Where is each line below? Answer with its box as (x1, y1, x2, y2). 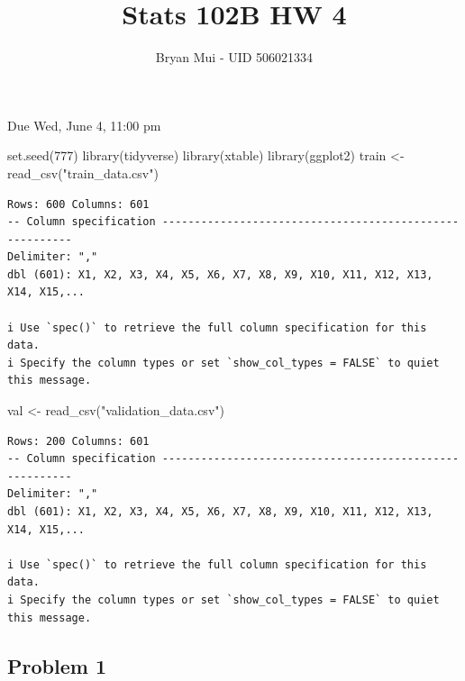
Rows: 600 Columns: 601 (7, 197, 150, 211)
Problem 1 (7, 651, 106, 679)
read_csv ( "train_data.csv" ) (7, 163, 159, 182)
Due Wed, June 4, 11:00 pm (7, 115, 161, 134)
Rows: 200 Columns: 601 (7, 434, 150, 448)
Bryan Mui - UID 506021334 (155, 48, 314, 67)
